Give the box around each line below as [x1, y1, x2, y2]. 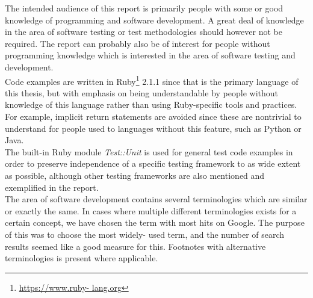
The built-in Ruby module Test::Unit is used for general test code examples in [5, 145, 293, 158]
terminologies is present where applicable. [5, 252, 158, 264]
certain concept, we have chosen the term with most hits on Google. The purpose [5, 216, 305, 229]
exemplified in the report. [5, 181, 99, 193]
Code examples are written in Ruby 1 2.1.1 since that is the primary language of [5, 73, 299, 87]
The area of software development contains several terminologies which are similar [5, 193, 308, 205]
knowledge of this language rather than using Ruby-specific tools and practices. [5, 98, 297, 111]
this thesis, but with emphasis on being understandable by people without [5, 86, 278, 99]
